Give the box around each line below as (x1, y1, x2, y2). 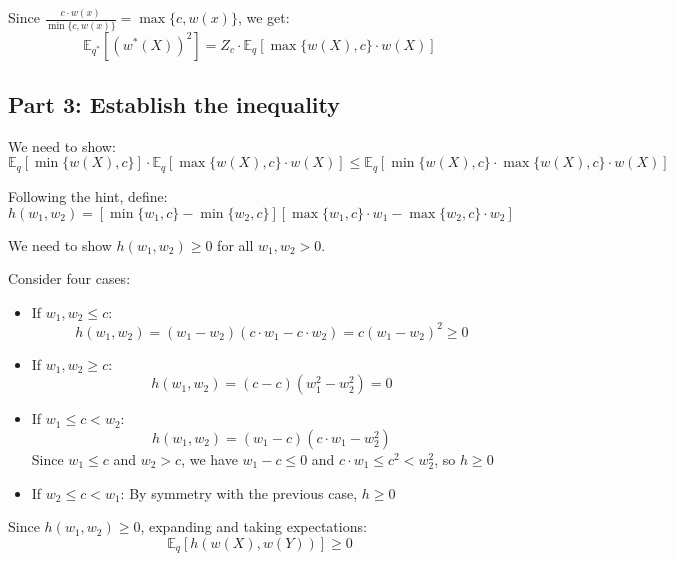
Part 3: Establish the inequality (8, 89, 340, 120)
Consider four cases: (8, 268, 131, 289)
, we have (181, 449, 238, 469)
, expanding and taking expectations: (140, 516, 367, 537)
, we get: (237, 7, 290, 28)
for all (217, 234, 254, 255)
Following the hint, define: (8, 185, 168, 206)
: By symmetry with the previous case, (120, 482, 358, 503)
